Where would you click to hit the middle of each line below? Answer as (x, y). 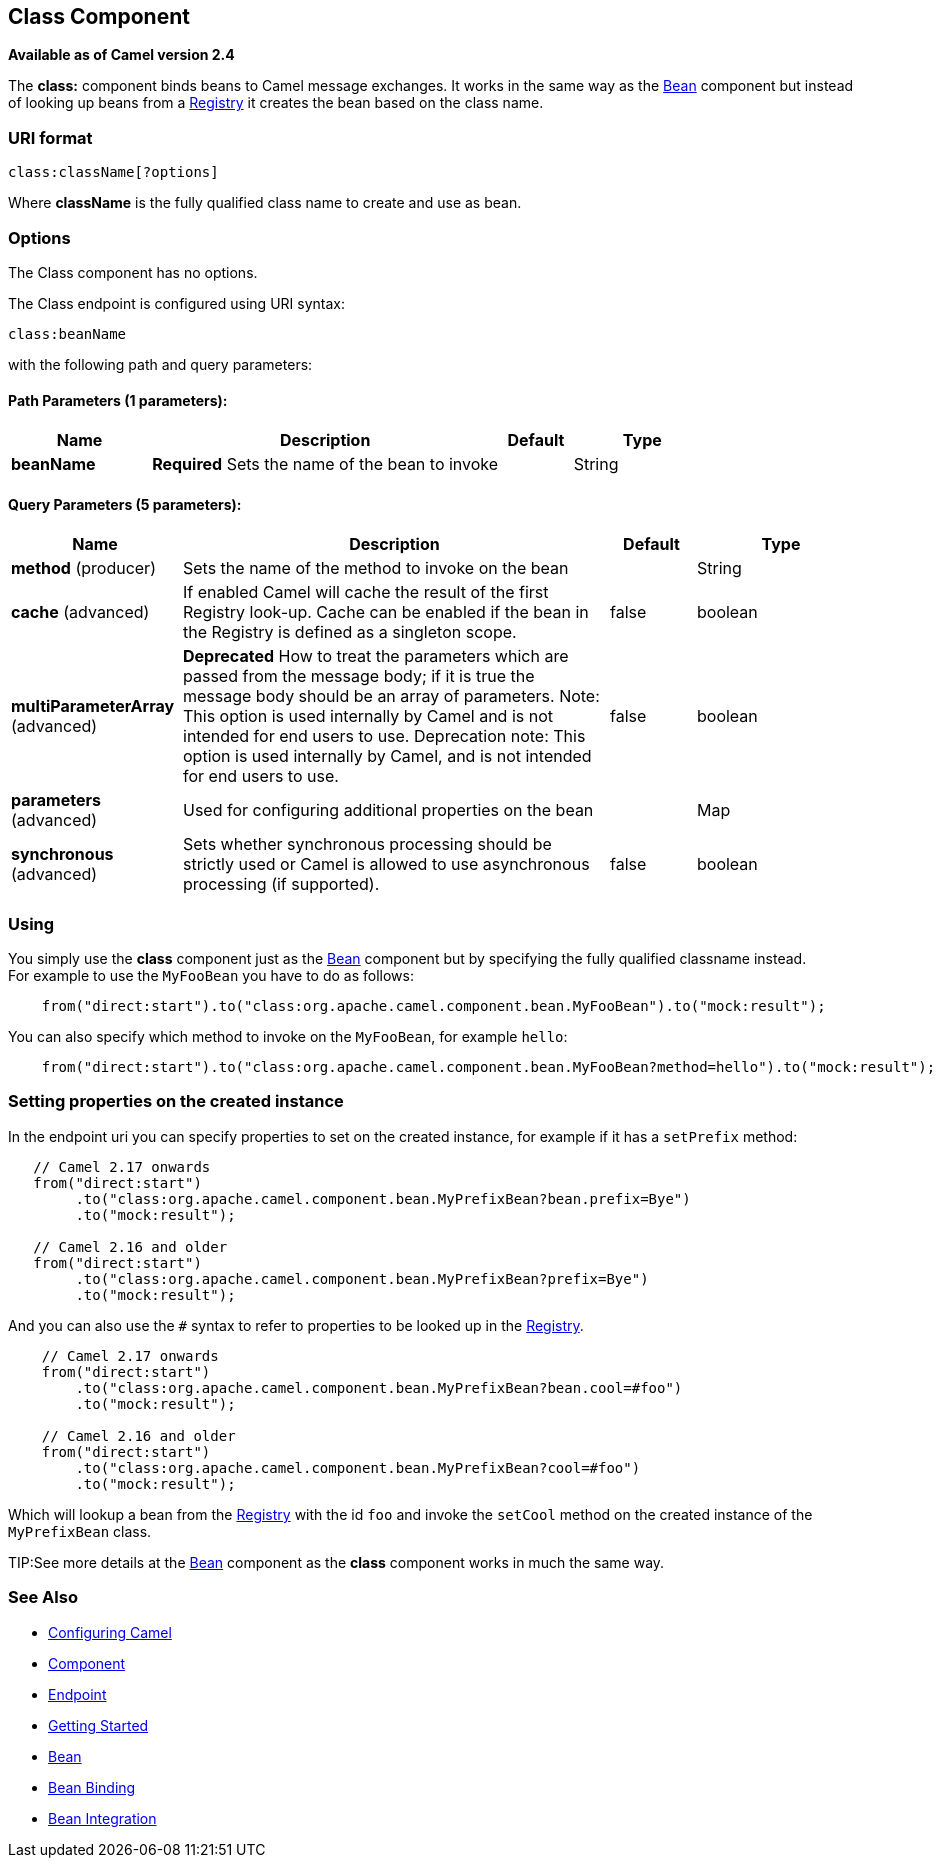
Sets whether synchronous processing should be (367, 844)
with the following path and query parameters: (160, 364)
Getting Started (98, 1725)
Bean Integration (102, 1818)
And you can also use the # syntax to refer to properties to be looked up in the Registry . (296, 1325)
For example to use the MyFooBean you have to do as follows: (211, 976)
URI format (50, 137)
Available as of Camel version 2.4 (121, 55)
